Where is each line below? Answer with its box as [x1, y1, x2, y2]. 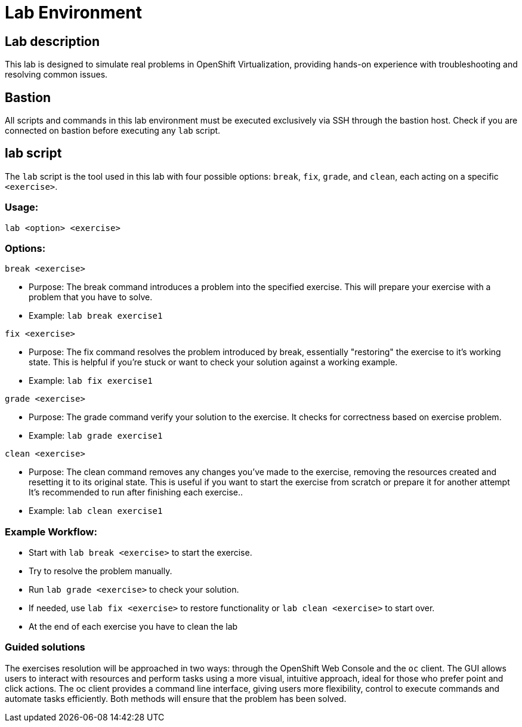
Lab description [5, 33, 100, 49]
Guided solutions [5, 641, 85, 654]
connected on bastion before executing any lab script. [5, 125, 221, 136]
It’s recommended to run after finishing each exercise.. [29, 487, 243, 498]
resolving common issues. [5, 69, 108, 80]
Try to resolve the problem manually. [29, 566, 172, 577]
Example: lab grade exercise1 [29, 430, 163, 441]
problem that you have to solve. [29, 292, 153, 303]
